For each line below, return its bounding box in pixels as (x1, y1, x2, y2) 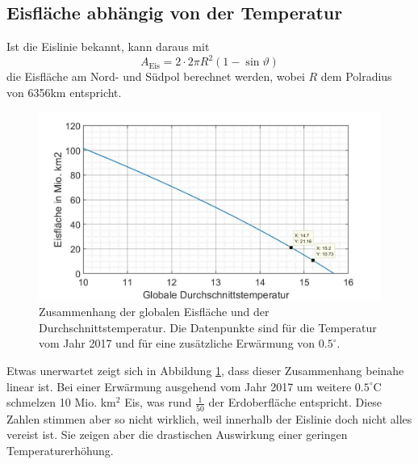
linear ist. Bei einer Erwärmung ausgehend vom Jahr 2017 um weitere (6, 378, 352, 394)
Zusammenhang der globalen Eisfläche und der (39, 303, 270, 320)
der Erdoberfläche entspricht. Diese (208, 394, 382, 411)
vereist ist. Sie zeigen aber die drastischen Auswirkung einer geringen (6, 426, 348, 443)
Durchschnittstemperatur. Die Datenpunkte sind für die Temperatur (39, 318, 377, 335)
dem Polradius (320, 68, 392, 85)
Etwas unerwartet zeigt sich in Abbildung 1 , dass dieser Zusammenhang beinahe (6, 362, 404, 379)
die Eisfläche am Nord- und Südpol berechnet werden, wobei (6, 68, 305, 85)
